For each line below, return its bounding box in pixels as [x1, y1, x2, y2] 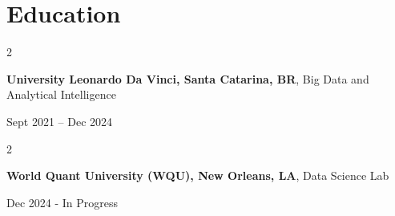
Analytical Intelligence [6, 86, 116, 103]
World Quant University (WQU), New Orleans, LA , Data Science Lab [6, 167, 389, 184]
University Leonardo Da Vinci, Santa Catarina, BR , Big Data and [6, 70, 369, 87]
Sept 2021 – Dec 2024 [6, 112, 113, 129]
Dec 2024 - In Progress [6, 194, 119, 210]
